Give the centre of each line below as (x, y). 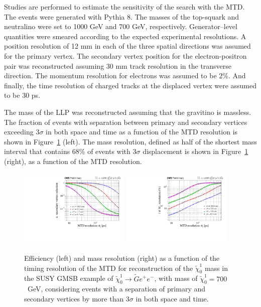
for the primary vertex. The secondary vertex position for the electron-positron (125, 55)
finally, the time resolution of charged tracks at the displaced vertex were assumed (130, 85)
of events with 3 (112, 151)
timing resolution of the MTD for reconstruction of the (109, 268)
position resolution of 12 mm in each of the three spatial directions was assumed (127, 46)
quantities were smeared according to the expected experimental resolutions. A (125, 36)
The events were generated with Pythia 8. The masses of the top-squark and (122, 16)
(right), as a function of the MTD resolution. (73, 161)
